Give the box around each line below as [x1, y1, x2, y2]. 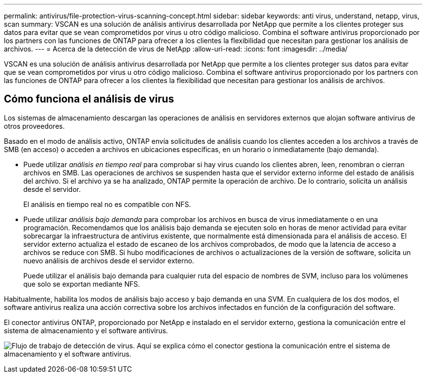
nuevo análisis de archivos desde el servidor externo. [23, 256, 195, 265]
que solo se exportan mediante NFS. [23, 279, 140, 288]
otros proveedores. [4, 121, 65, 130]
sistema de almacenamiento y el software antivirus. [4, 326, 168, 335]
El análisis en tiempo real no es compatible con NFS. [23, 200, 191, 208]
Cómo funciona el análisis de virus [4, 93, 174, 105]
